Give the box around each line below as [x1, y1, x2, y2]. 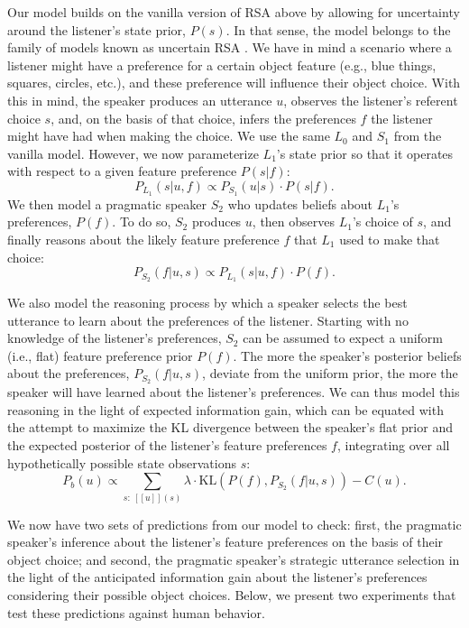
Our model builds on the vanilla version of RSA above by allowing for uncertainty [7, 3, 460, 21]
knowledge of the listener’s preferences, [7, 328, 222, 347]
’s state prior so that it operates [276, 143, 454, 162]
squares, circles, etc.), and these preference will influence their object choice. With [7, 73, 461, 92]
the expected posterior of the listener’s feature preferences [7, 436, 327, 455]
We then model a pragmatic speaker [7, 194, 207, 213]
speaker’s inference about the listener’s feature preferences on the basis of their [7, 532, 444, 551]
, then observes [252, 212, 336, 231]
